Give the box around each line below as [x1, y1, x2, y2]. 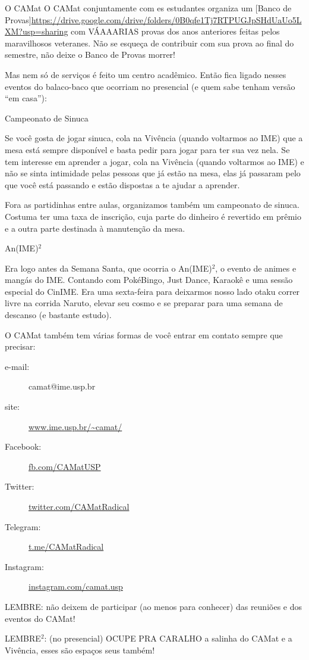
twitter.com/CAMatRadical [29, 500, 130, 512]
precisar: [5, 340, 36, 353]
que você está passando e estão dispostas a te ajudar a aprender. [5, 178, 240, 191]
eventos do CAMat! [5, 612, 75, 624]
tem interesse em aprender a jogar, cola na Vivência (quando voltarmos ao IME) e [5, 155, 304, 167]
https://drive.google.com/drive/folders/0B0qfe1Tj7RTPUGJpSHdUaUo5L [31, 13, 302, 26]
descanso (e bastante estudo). [5, 309, 112, 321]
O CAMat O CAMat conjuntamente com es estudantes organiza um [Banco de [5, 2, 292, 14]
